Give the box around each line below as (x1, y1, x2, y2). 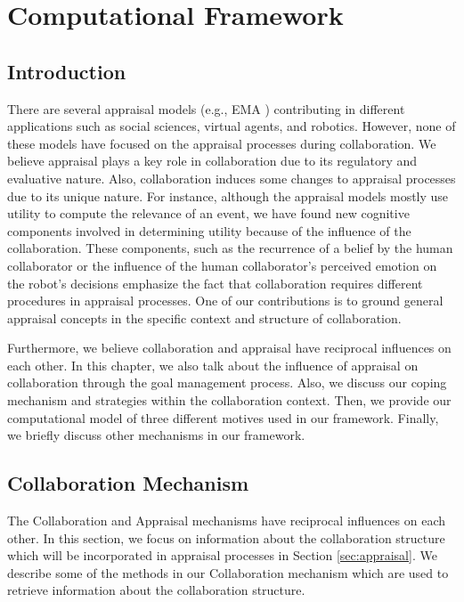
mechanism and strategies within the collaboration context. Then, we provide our (7, 391, 452, 410)
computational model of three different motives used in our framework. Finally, (7, 408, 439, 427)
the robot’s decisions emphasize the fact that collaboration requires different (7, 273, 423, 292)
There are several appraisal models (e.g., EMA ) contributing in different (7, 99, 405, 118)
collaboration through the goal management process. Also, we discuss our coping (7, 373, 447, 392)
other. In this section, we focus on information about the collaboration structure (7, 528, 445, 547)
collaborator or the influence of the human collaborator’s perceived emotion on (7, 256, 437, 274)
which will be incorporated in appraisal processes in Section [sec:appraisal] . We (7, 546, 437, 565)
